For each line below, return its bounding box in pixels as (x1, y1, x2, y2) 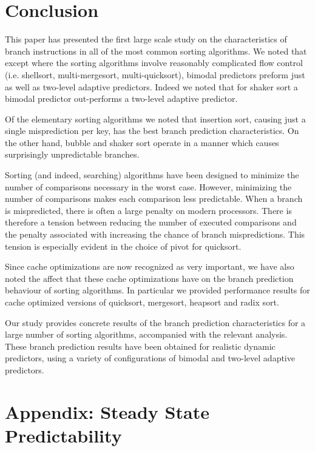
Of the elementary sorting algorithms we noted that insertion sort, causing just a (5, 112, 306, 125)
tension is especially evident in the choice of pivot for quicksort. (5, 239, 242, 252)
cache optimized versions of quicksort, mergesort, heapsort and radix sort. (5, 296, 279, 308)
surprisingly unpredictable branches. (5, 148, 140, 161)
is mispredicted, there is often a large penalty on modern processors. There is (5, 204, 292, 216)
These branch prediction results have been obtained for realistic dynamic (5, 339, 276, 352)
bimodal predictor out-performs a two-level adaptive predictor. (5, 92, 238, 105)
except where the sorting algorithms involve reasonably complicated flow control (5, 56, 303, 69)
